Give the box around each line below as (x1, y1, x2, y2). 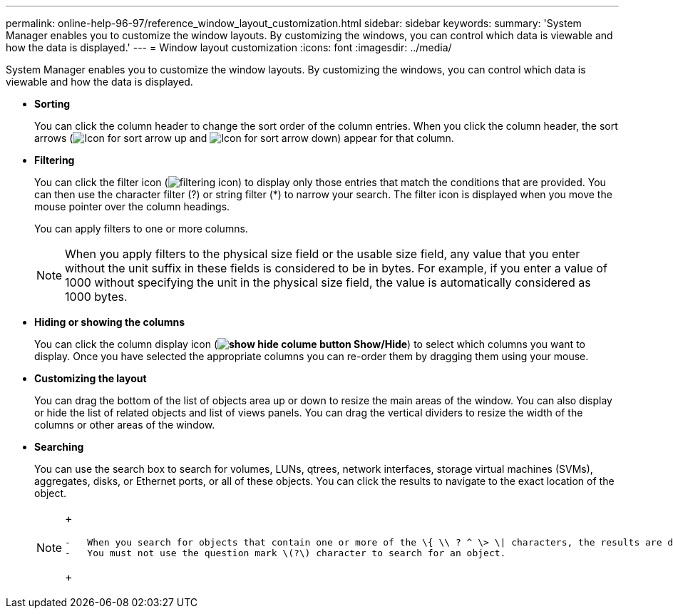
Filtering (34, 154, 75, 166)
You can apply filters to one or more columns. (34, 222, 248, 235)
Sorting (34, 98, 71, 110)
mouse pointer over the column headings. (34, 200, 230, 213)
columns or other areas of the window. (34, 419, 215, 431)
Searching (34, 441, 84, 453)
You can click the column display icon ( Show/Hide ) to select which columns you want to (34, 338, 585, 350)
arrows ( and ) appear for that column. (34, 132, 454, 144)
